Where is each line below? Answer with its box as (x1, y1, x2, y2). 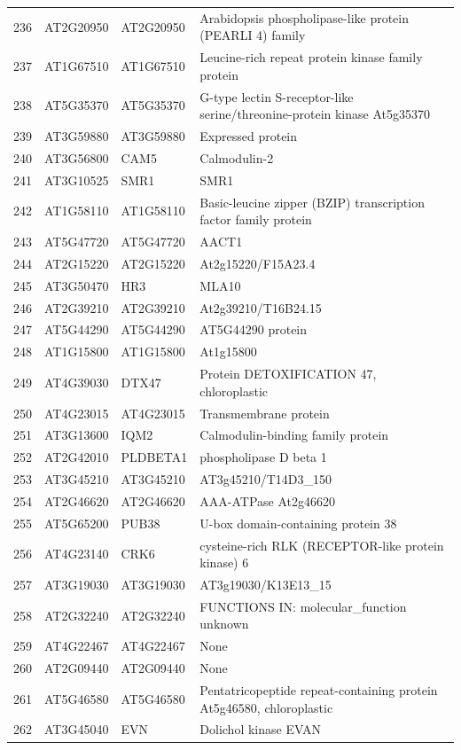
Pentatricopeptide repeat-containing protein (199, 681, 438, 699)
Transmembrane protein (199, 403, 330, 422)
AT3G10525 (44, 170, 109, 189)
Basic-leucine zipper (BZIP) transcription (199, 192, 425, 211)
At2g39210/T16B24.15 (199, 298, 322, 316)
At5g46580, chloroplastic (199, 698, 333, 716)
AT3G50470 (44, 276, 109, 294)
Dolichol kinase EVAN (199, 720, 321, 738)
